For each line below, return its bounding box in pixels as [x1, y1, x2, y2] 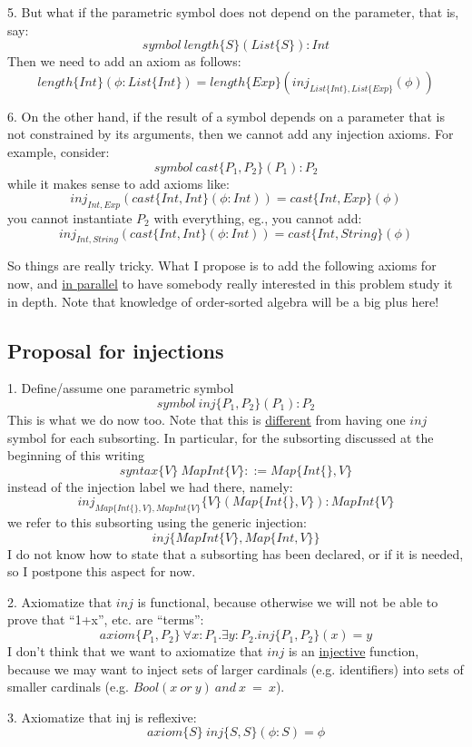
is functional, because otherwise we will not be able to [137, 592, 438, 611]
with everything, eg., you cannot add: [153, 208, 362, 227]
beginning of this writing [7, 446, 145, 465]
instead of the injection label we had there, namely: [7, 477, 293, 496]
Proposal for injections [7, 336, 224, 364]
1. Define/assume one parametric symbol [7, 378, 234, 398]
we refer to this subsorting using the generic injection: [7, 513, 307, 532]
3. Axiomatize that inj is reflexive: [7, 707, 197, 726]
